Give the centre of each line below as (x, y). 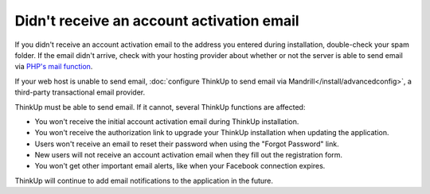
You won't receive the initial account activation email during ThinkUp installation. (167, 121)
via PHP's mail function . (54, 67)
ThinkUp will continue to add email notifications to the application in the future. (144, 180)
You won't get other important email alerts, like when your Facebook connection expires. (180, 166)
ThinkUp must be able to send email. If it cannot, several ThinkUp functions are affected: (160, 107)
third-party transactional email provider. (80, 92)
